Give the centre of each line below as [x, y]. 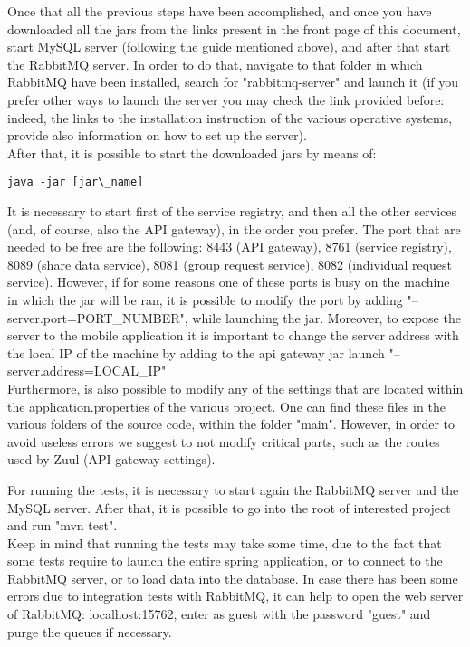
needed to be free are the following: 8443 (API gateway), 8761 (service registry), [230, 247]
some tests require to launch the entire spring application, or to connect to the [225, 561]
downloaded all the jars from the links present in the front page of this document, [234, 29]
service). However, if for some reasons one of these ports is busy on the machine [229, 282]
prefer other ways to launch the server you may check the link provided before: [226, 99]
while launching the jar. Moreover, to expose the [326, 317]
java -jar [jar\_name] [76, 182]
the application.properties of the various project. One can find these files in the [226, 406]
